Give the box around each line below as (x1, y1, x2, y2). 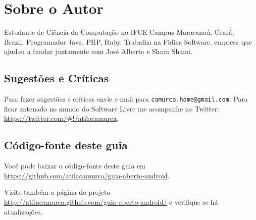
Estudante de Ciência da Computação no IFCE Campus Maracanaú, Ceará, (4, 27, 234, 37)
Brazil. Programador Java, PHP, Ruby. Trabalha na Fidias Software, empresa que (4, 36, 252, 47)
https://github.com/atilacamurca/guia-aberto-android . (4, 170, 170, 180)
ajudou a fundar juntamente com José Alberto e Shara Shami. (4, 46, 193, 56)
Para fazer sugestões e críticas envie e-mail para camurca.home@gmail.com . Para (4, 94, 248, 104)
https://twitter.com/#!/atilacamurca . (4, 113, 119, 123)
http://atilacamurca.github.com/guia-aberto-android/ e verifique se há (4, 196, 218, 207)
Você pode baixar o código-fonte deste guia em (4, 161, 146, 171)
